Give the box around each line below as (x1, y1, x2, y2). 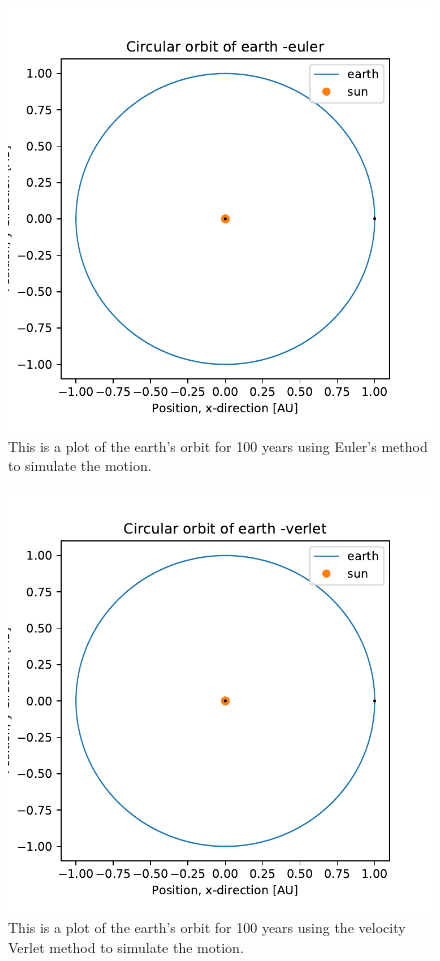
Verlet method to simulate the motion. (8, 936, 244, 957)
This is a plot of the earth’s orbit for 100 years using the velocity (8, 917, 406, 938)
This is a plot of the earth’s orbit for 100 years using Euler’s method (8, 435, 428, 456)
